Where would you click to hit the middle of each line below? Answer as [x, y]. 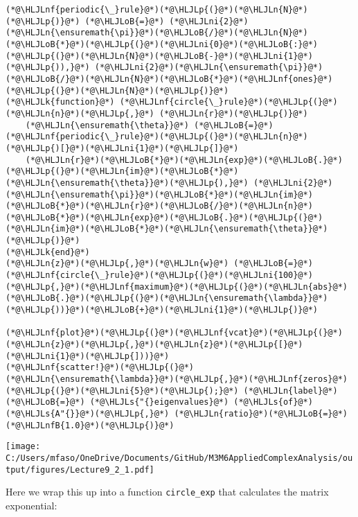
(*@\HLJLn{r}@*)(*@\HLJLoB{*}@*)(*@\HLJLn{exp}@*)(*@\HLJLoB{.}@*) [184, 160]
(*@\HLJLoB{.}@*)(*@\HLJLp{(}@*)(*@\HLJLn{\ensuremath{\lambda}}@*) [167, 298]
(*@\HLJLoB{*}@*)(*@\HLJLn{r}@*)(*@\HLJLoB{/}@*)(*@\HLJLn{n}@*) [159, 206]
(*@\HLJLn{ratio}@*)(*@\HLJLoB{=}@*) [261, 413]
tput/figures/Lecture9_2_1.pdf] [80, 470]
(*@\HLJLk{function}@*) [60, 102]
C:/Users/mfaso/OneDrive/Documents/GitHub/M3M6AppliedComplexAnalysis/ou [179, 458]
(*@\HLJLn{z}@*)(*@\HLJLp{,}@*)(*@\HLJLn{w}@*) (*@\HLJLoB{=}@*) [159, 264]
